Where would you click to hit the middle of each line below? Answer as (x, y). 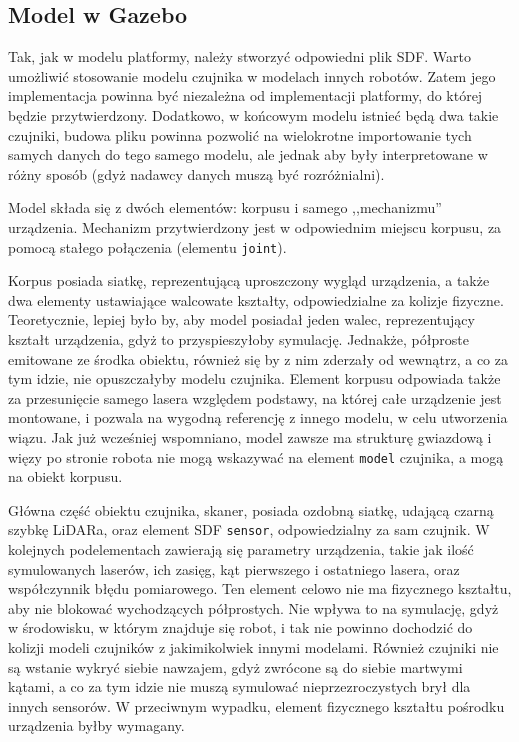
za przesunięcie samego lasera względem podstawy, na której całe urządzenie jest (255, 397)
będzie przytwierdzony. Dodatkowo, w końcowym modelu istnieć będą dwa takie (253, 114)
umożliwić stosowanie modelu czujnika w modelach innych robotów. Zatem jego (252, 75)
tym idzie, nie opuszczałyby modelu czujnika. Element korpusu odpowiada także (254, 378)
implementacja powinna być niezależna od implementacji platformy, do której (245, 95)
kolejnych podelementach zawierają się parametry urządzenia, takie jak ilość (241, 549)
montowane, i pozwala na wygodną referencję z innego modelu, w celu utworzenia (258, 417)
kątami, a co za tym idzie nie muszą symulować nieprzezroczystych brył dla (239, 686)
